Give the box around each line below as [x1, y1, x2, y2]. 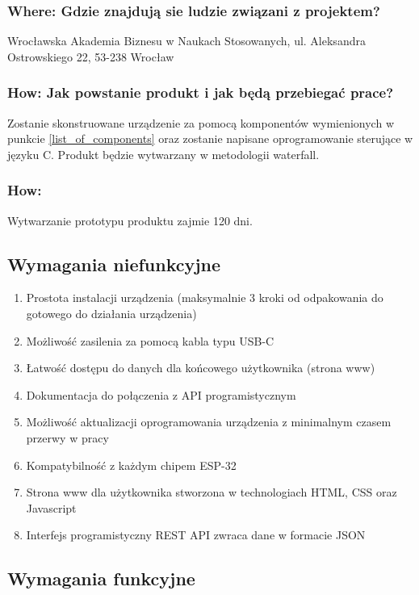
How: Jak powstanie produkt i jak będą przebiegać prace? [7, 82, 394, 103]
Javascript [26, 499, 77, 516]
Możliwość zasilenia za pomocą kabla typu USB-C [26, 332, 274, 349]
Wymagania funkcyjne [7, 566, 195, 591]
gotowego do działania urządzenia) [26, 305, 197, 322]
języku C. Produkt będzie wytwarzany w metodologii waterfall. [7, 145, 320, 162]
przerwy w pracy [26, 429, 109, 446]
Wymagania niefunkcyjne [7, 251, 221, 276]
